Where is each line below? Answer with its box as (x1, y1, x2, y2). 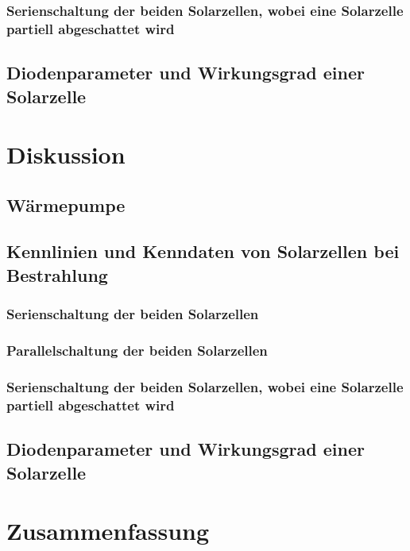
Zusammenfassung (6, 514, 210, 547)
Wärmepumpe (6, 192, 126, 217)
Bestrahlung (6, 262, 108, 287)
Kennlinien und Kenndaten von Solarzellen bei (6, 239, 400, 264)
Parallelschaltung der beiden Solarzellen (6, 341, 268, 360)
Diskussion (6, 138, 126, 171)
